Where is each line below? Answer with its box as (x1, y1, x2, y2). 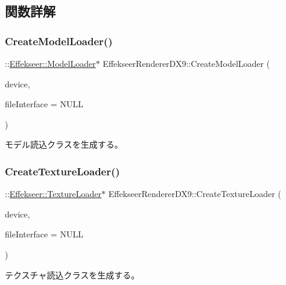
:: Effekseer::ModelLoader (5, 57, 96, 69)
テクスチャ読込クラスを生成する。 (5, 268, 140, 281)
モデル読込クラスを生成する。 (5, 138, 123, 151)
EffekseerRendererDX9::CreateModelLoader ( (103, 57, 270, 69)
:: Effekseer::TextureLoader (5, 187, 102, 200)
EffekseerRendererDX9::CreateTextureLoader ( (108, 187, 281, 200)
